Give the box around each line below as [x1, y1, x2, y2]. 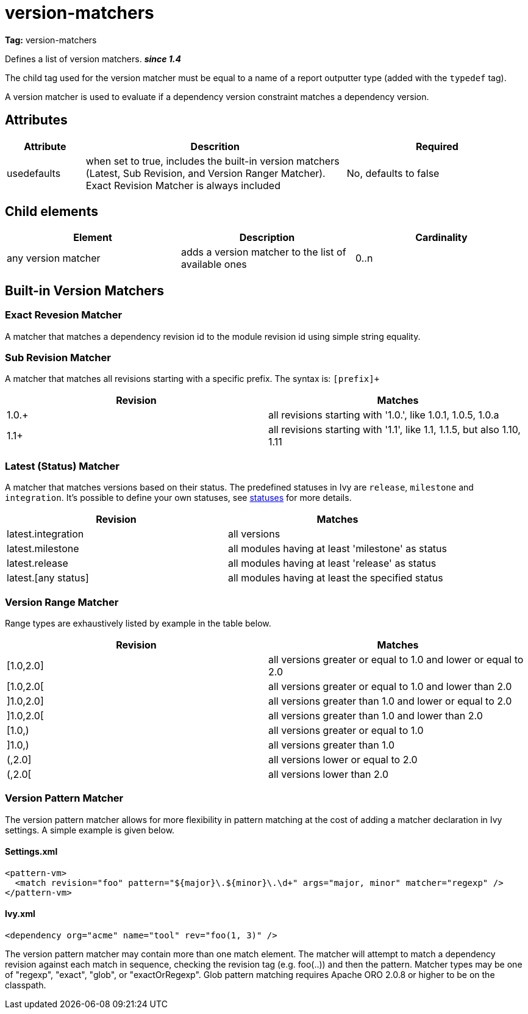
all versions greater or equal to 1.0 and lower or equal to [268, 653, 524, 666]
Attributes [5, 112, 68, 128]
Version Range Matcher [5, 595, 119, 608]
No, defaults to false [346, 167, 440, 179]
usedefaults [7, 167, 61, 179]
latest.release [7, 557, 68, 570]
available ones [180, 258, 247, 271]
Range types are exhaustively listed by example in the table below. [5, 617, 271, 628]
